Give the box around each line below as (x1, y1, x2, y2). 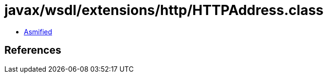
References (4, 44, 61, 57)
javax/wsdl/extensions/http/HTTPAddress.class (4, 2, 324, 18)
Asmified (24, 27, 53, 36)
